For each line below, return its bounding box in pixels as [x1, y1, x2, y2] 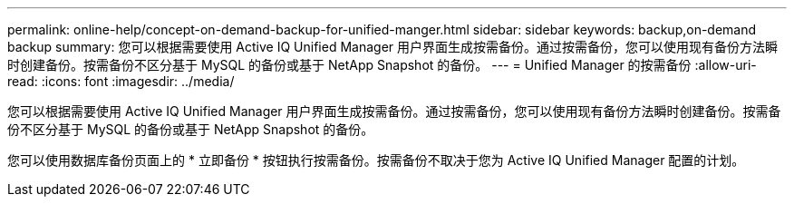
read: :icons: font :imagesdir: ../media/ [7, 73, 235, 89]
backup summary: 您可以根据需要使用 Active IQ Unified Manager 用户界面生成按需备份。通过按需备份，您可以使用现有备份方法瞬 [7, 39, 779, 54]
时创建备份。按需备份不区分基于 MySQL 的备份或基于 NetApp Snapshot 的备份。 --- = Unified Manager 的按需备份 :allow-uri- [7, 57, 757, 73]
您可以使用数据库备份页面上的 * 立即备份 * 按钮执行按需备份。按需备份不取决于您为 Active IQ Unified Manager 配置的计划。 [7, 152, 745, 168]
